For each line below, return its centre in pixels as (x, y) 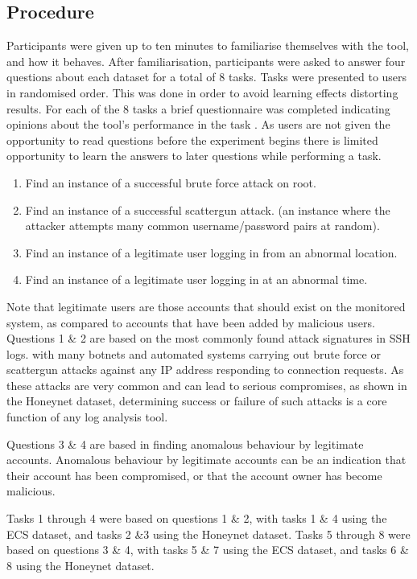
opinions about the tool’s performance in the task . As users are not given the (198, 124)
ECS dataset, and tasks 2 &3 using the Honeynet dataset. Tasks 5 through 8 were (208, 534)
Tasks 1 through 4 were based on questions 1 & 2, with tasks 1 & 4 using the (197, 518)
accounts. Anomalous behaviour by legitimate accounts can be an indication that (206, 460)
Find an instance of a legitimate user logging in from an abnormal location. (211, 252)
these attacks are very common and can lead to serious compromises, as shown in (207, 385)
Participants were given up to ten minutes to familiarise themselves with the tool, (208, 45)
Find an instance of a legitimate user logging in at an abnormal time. (196, 279)
